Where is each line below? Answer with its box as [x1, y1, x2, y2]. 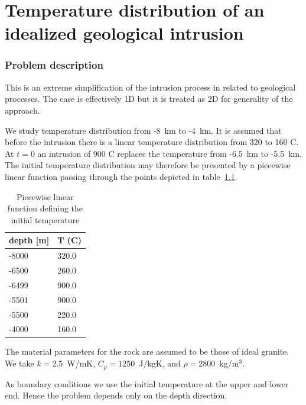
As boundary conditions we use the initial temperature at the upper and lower [5, 377, 289, 390]
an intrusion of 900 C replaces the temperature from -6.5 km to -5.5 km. [37, 147, 302, 159]
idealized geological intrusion [5, 21, 244, 45]
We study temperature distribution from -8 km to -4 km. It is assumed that [5, 124, 282, 136]
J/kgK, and [139, 357, 181, 369]
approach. [5, 104, 40, 116]
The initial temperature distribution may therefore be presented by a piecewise [5, 159, 291, 171]
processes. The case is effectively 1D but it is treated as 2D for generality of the [5, 92, 293, 105]
